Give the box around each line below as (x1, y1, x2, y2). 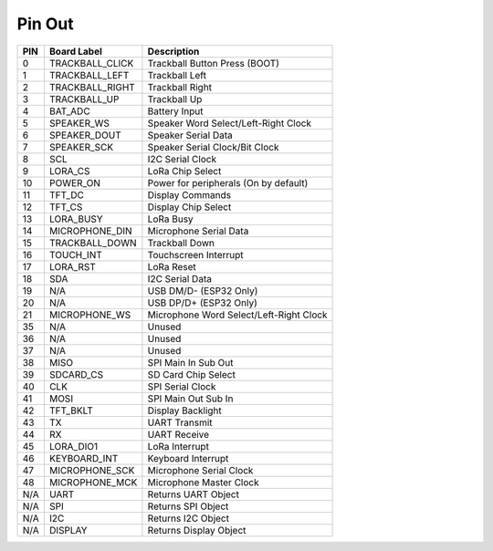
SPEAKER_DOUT (48, 129, 122, 141)
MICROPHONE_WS (48, 308, 131, 321)
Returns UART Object (147, 488, 239, 501)
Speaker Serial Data (147, 129, 233, 141)
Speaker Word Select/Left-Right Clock (147, 117, 312, 130)
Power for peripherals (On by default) (147, 176, 309, 189)
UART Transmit (147, 416, 214, 429)
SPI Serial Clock (147, 379, 216, 392)
